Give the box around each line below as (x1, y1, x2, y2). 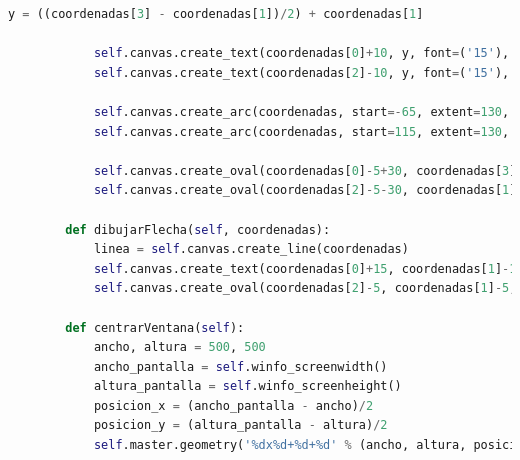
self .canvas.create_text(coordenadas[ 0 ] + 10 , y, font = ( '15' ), (93, 46, 510, 61)
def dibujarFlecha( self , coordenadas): (65, 222, 331, 237)
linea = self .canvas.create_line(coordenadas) (93, 242, 409, 257)
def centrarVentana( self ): (65, 320, 245, 335)
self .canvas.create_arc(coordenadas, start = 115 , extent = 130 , (93, 124, 510, 139)
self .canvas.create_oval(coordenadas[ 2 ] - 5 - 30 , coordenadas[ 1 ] (93, 183, 517, 198)
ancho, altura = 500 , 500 (93, 340, 266, 355)
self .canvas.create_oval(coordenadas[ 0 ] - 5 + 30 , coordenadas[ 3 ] (93, 163, 517, 178)
